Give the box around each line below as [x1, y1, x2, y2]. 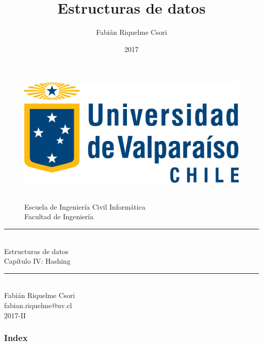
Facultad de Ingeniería [24, 211, 94, 222]
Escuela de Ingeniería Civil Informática [24, 201, 146, 212]
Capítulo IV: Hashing [4, 256, 71, 266]
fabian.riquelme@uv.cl [4, 300, 72, 310]
